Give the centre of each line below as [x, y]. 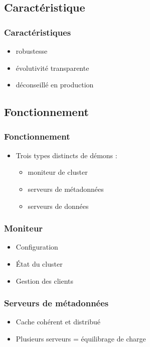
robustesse [32, 51]
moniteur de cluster [58, 172]
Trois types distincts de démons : [66, 155]
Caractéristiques [38, 32]
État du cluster [39, 263]
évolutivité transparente [52, 68]
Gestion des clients [45, 280]
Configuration [37, 247]
